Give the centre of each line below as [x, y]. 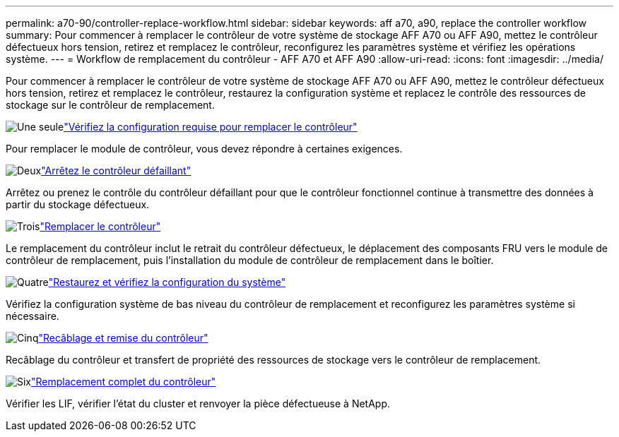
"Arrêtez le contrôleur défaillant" [116, 170]
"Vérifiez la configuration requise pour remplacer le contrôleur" [211, 127]
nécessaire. [33, 316]
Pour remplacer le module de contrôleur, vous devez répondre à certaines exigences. [204, 149]
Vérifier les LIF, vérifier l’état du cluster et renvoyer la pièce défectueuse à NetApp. [198, 403]
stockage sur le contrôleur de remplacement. [110, 105]
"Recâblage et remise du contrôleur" [123, 338]
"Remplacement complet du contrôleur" [124, 382]
